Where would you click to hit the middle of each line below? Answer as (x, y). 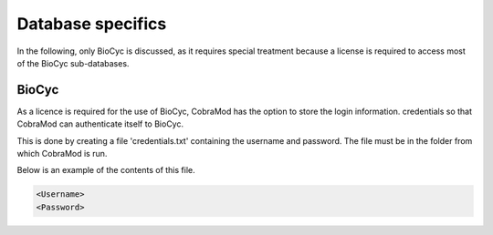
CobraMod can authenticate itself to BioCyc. (100, 124)
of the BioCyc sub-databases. (73, 63)
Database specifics (92, 24)
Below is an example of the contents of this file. (106, 170)
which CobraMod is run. (62, 154)
